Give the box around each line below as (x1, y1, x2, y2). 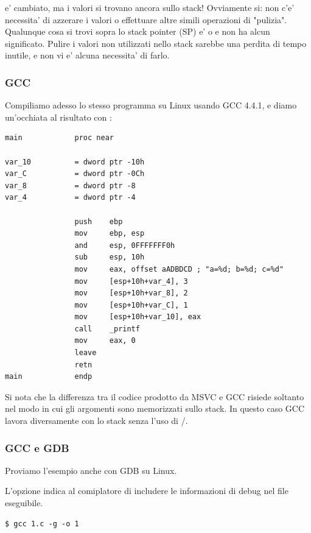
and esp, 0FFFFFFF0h (74, 241, 175, 250)
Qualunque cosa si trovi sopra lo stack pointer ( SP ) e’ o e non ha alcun (5, 25, 270, 38)
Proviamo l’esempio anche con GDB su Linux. (5, 464, 177, 476)
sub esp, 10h (74, 253, 145, 262)
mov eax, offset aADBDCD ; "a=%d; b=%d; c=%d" (74, 264, 284, 274)
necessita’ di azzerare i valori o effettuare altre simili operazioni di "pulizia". (5, 13, 287, 26)
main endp (5, 372, 93, 381)
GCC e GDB (5, 440, 69, 455)
